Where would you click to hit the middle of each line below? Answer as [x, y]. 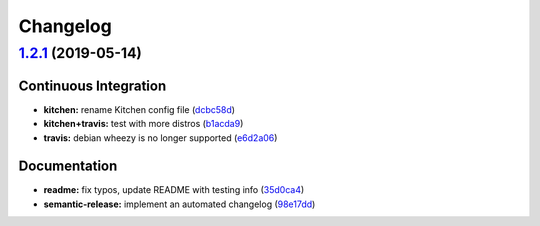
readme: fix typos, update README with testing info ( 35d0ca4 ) [174, 190]
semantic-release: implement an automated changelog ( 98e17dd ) [179, 204]
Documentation [68, 166]
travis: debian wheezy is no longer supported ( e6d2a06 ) [160, 137]
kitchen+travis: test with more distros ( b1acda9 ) [143, 124]
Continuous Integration [92, 85]
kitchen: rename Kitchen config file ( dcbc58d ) [139, 109]
